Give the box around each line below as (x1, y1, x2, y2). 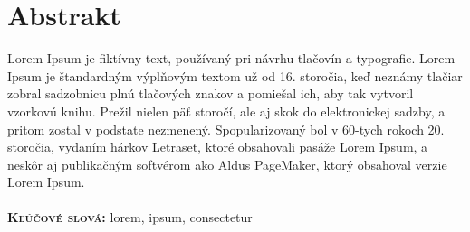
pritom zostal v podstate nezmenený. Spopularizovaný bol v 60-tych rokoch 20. (7, 119, 445, 138)
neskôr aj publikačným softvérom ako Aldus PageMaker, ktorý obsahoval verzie (7, 154, 447, 173)
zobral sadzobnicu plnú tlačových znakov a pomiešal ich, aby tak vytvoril (7, 84, 414, 103)
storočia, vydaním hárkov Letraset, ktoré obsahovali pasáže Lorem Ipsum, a (7, 137, 428, 156)
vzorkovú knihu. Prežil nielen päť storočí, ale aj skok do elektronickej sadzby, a (7, 101, 446, 120)
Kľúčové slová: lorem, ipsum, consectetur (7, 208, 253, 227)
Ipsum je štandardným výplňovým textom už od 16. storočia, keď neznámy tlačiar (7, 66, 463, 85)
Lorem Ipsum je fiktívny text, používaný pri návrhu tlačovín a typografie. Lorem (7, 49, 456, 68)
